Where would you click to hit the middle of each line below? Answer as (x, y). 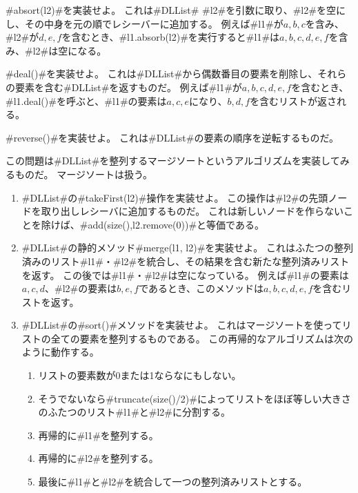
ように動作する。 (60, 352)
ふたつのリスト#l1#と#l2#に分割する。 (139, 412)
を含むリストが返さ (294, 100)
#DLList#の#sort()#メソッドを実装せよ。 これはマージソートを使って (182, 325)
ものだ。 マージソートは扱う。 (84, 174)
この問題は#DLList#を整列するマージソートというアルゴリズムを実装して (173, 161)
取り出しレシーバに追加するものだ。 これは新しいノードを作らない (192, 211)
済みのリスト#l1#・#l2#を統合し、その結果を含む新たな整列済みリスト (186, 261)
